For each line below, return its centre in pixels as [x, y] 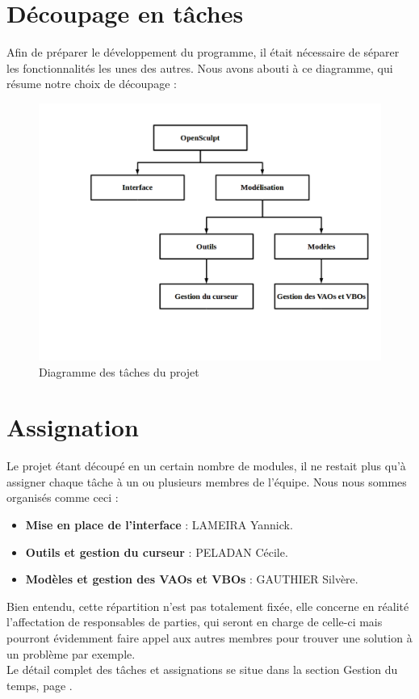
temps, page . [40, 685]
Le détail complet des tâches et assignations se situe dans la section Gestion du [202, 670]
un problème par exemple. [71, 653]
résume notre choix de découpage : [92, 84]
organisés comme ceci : [63, 497]
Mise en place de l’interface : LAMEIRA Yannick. [159, 524]
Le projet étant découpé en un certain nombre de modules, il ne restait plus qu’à [206, 466]
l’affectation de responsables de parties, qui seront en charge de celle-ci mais [195, 622]
